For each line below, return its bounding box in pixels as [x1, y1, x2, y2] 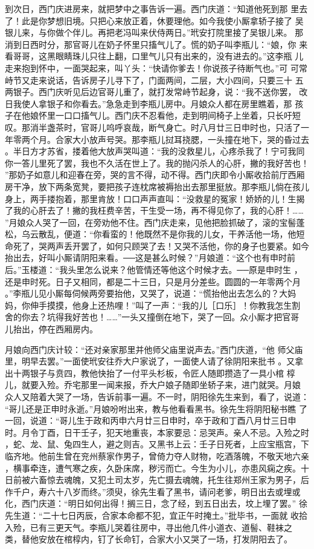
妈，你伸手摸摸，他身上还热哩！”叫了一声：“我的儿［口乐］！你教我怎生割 [5, 298, 301, 311]
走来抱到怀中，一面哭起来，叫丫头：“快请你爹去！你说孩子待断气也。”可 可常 [5, 61, 307, 74]
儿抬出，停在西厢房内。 [5, 323, 98, 335]
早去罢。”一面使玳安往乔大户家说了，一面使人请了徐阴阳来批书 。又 [30, 355, 295, 367]
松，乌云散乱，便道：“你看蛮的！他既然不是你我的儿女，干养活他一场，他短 [5, 228, 305, 240]
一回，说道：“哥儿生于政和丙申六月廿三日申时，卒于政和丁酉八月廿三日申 [5, 414, 296, 427]
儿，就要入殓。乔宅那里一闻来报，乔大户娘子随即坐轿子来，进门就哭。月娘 [5, 378, 301, 391]
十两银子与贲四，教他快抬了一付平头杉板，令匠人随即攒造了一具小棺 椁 [13, 366, 295, 379]
